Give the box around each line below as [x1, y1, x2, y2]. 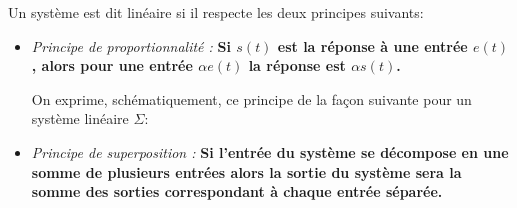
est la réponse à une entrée [277, 35, 468, 56]
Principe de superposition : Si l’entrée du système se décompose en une [31, 141, 509, 162]
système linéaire [31, 108, 129, 129]
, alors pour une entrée [31, 55, 193, 76]
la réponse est [248, 55, 346, 76]
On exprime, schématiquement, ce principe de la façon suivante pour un [31, 88, 472, 109]
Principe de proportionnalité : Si [31, 35, 231, 56]
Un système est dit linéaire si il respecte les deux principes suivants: [8, 2, 424, 22]
